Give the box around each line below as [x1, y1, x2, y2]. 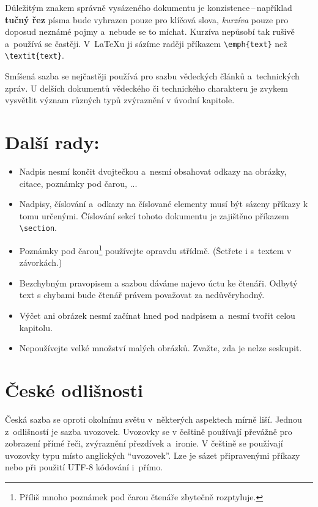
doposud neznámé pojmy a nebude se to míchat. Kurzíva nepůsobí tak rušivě [5, 25, 295, 38]
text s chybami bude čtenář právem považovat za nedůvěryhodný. [19, 288, 265, 301]
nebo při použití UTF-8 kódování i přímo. [5, 461, 163, 473]
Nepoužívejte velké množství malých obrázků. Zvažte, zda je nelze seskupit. [19, 341, 302, 354]
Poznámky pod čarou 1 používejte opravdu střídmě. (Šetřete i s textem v [19, 243, 292, 257]
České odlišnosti [5, 378, 143, 403]
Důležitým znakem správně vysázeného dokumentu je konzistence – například [5, 1, 292, 13]
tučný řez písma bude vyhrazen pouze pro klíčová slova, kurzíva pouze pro [5, 13, 289, 26]
